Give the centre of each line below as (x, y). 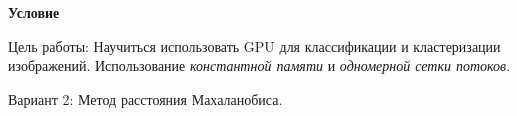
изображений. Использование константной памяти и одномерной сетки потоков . (259, 65)
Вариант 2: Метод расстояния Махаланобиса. (145, 98)
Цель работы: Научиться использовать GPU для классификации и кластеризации (254, 45)
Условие (34, 12)
